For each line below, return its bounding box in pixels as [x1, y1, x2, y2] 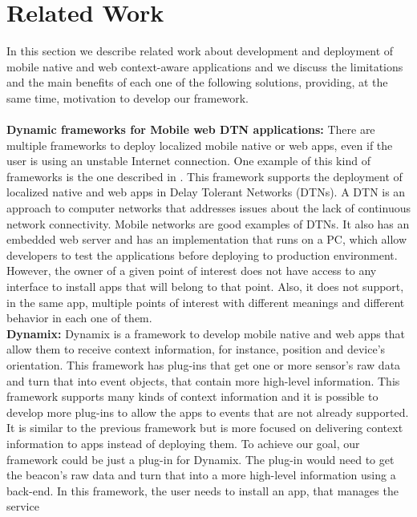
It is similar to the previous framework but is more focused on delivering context [6, 419, 403, 436]
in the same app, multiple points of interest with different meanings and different [6, 293, 405, 310]
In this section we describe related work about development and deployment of [6, 42, 394, 59]
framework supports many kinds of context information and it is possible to [6, 388, 379, 405]
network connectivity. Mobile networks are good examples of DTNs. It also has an [6, 215, 410, 232]
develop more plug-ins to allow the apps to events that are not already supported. [6, 403, 409, 420]
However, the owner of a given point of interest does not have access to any [6, 262, 377, 279]
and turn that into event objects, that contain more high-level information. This [6, 372, 400, 389]
